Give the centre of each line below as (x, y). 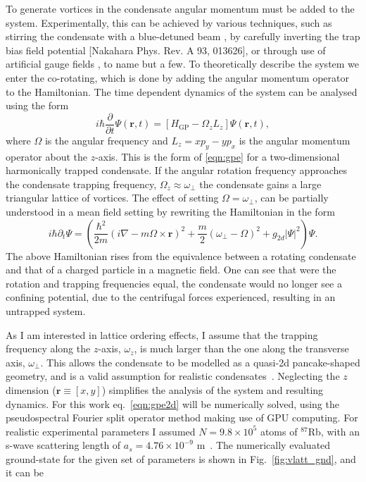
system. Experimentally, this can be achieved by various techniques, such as (169, 22)
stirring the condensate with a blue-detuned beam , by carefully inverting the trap (183, 36)
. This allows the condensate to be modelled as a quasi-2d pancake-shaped (200, 362)
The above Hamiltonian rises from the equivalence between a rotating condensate (181, 255)
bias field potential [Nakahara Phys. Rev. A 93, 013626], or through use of (166, 50)
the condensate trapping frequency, (81, 184)
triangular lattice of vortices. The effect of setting (112, 198)
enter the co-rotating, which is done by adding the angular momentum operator (177, 77)
